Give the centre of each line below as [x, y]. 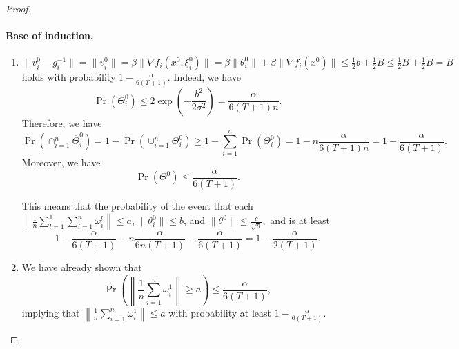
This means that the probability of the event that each [137, 206]
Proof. [18, 8]
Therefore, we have [62, 122]
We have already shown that [82, 267]
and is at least [300, 220]
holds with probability [69, 77]
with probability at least [220, 313]
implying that [51, 313]
